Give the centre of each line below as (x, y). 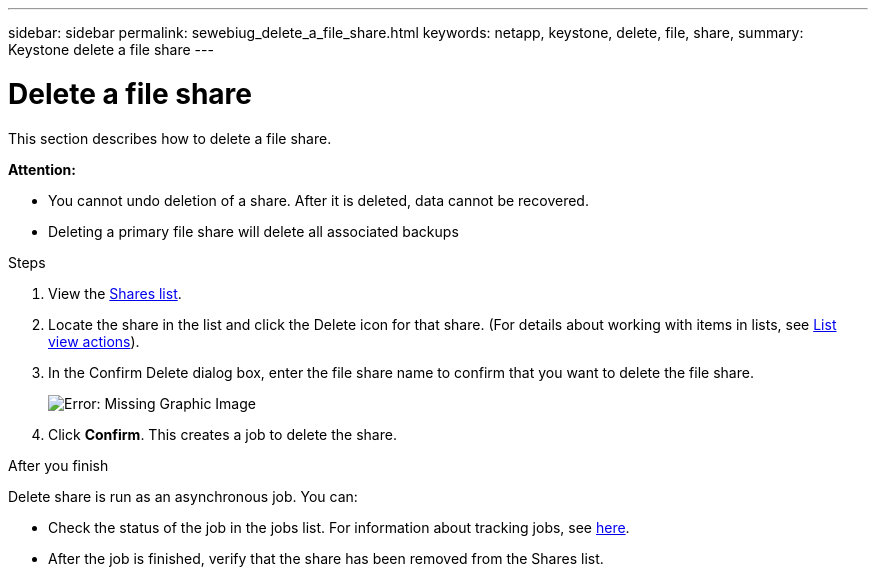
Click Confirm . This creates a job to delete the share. (222, 434)
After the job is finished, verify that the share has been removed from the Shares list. (326, 558)
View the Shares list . (115, 293)
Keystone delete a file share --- (111, 49)
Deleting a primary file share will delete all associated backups (253, 231)
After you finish (58, 465)
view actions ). (94, 341)
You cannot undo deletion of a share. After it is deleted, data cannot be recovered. (318, 200)
